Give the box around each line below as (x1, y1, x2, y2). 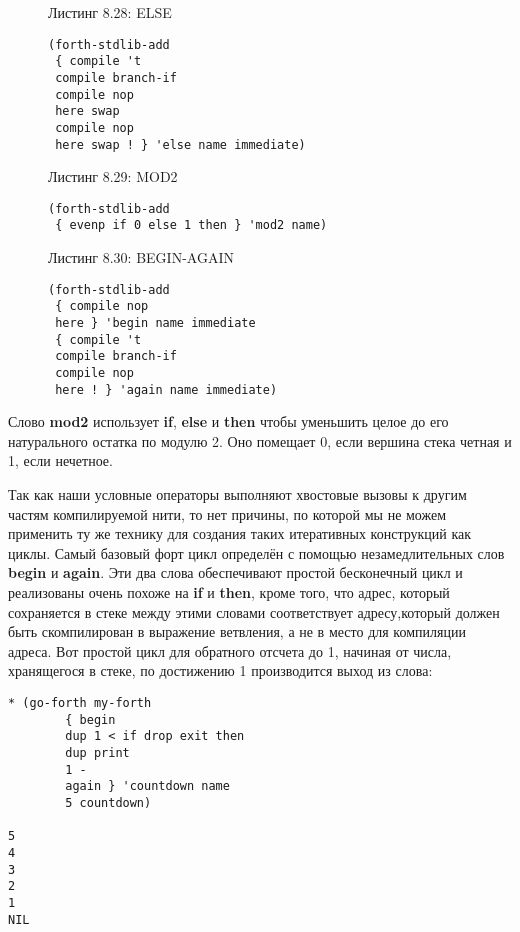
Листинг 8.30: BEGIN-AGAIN (48, 247, 234, 268)
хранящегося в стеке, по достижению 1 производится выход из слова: (8, 660, 433, 681)
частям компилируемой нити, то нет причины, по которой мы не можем (8, 503, 447, 524)
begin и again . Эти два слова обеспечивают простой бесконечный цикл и (8, 562, 463, 583)
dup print (65, 745, 130, 760)
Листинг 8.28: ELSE (48, 2, 172, 22)
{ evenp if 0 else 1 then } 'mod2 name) (55, 218, 328, 233)
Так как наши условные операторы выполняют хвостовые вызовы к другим (8, 484, 467, 505)
